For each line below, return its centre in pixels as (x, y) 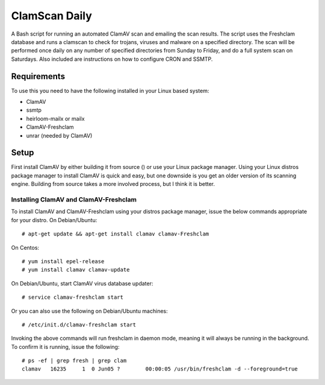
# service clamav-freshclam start (73, 297)
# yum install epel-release (63, 261)
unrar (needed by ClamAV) (59, 135)
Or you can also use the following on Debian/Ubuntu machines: (89, 311)
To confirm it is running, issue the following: (65, 346)
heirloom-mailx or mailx (55, 118)
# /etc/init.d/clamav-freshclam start (79, 325)
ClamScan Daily (52, 16)
